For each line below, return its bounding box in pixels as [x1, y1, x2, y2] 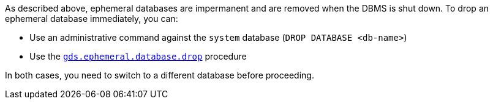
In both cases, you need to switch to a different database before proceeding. [5, 70, 314, 80]
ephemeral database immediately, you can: [5, 13, 178, 24]
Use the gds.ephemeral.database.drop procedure [29, 51, 247, 61]
